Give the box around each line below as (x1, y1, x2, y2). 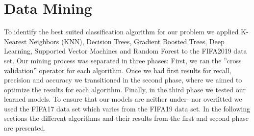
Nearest (4, 36, 27, 46)
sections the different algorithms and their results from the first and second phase (4, 113, 249, 123)
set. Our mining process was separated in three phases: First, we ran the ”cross (4, 55, 242, 65)
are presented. (4, 123, 46, 133)
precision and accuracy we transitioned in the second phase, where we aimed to (4, 75, 242, 85)
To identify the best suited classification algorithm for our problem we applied (4, 27, 239, 37)
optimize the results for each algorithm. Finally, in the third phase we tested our (4, 84, 246, 94)
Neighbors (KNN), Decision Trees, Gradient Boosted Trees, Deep (29, 36, 225, 46)
